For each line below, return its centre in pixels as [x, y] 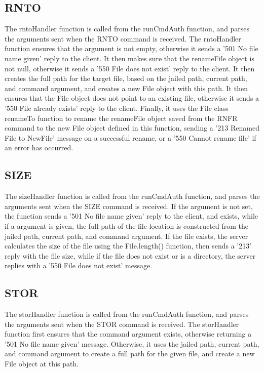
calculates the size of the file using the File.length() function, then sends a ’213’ [128, 246]
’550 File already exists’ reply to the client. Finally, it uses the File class [117, 108]
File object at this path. [42, 364]
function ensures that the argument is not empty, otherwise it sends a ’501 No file [131, 48]
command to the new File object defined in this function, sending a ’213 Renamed [132, 128]
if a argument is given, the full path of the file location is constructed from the [127, 225]
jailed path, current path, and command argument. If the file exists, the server [126, 236]
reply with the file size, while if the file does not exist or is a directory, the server [130, 255]
